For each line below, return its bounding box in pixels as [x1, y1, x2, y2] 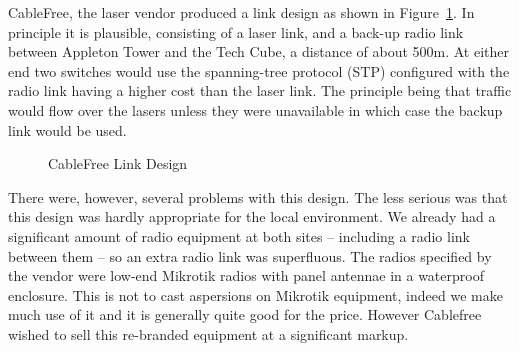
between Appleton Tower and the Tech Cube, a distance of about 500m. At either [8, 41, 510, 62]
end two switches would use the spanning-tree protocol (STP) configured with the [8, 60, 510, 81]
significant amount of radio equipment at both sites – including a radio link [8, 225, 470, 246]
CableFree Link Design [48, 153, 188, 174]
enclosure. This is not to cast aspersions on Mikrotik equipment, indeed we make [8, 284, 503, 305]
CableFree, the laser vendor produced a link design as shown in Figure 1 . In [8, 2, 475, 22]
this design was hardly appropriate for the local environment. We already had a [8, 206, 496, 227]
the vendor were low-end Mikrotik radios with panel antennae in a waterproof [8, 265, 484, 286]
